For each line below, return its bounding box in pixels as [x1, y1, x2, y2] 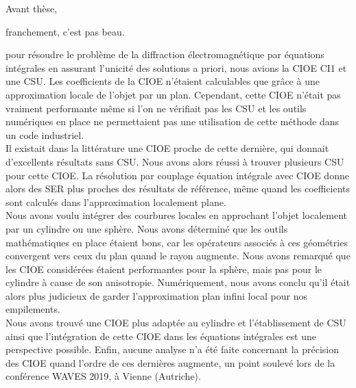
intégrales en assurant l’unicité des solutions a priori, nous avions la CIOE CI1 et [5, 60, 347, 75]
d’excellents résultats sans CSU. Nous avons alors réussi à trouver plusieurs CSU [5, 154, 344, 168]
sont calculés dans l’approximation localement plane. [5, 194, 226, 209]
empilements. [5, 302, 60, 316]
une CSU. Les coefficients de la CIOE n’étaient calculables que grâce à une [5, 74, 320, 88]
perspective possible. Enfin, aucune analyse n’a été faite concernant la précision [5, 342, 340, 357]
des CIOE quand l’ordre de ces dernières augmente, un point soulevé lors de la [5, 355, 335, 370]
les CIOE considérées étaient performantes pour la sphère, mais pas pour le [5, 261, 322, 276]
